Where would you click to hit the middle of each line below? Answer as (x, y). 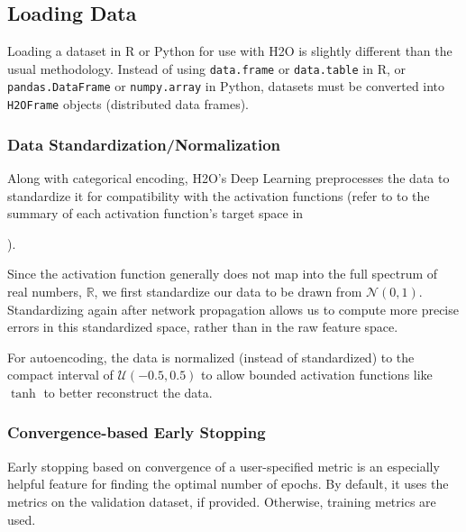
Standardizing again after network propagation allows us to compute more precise (233, 309)
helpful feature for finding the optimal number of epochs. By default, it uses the (228, 484)
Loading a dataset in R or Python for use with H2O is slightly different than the (230, 51)
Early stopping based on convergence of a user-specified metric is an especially (224, 466)
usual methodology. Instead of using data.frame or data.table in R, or (207, 68)
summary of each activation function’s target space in (155, 213)
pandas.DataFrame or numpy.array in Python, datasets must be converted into (226, 86)
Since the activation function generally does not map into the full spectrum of (223, 274)
